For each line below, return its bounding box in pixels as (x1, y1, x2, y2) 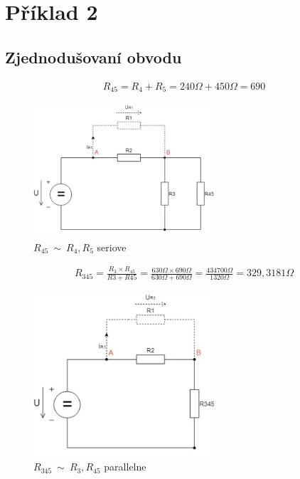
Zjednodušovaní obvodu (5, 46, 182, 68)
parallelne (104, 459, 146, 474)
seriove (97, 239, 127, 254)
